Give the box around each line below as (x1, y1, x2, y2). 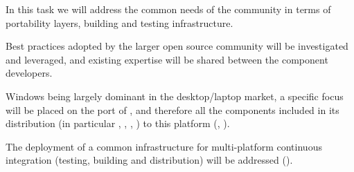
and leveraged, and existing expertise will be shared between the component (6, 52, 328, 66)
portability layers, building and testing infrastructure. (6, 15, 233, 30)
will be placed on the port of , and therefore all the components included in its (6, 102, 339, 117)
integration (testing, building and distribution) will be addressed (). (6, 153, 293, 167)
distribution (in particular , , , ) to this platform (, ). (6, 116, 230, 131)
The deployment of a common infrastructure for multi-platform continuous (6, 139, 322, 153)
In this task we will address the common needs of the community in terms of (6, 2, 331, 16)
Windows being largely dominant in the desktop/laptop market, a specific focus (6, 88, 344, 103)
